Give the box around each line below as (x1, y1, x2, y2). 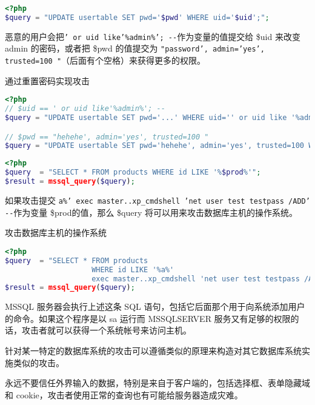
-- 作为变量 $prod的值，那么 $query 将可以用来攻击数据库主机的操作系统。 (5, 206, 298, 218)
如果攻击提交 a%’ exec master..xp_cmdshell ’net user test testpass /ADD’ (5, 193, 310, 206)
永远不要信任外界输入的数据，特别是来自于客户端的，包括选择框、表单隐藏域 (5, 377, 310, 389)
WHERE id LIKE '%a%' (91, 265, 174, 274)
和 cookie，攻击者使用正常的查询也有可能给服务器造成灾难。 (5, 388, 243, 401)
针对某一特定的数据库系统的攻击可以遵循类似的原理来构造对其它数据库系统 (5, 344, 302, 357)
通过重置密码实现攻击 (5, 74, 90, 87)
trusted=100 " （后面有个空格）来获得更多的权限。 (5, 54, 206, 67)
